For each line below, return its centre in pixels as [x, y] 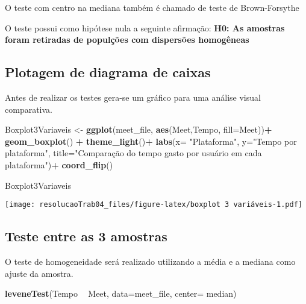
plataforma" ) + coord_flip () [59, 164]
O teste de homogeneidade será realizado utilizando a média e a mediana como [150, 261]
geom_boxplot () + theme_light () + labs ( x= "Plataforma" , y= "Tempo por [151, 141]
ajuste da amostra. [39, 273]
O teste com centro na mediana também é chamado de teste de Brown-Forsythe [152, 7]
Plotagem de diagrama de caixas [108, 72]
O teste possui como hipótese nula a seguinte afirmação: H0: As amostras [145, 27]
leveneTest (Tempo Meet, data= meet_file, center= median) [121, 293]
